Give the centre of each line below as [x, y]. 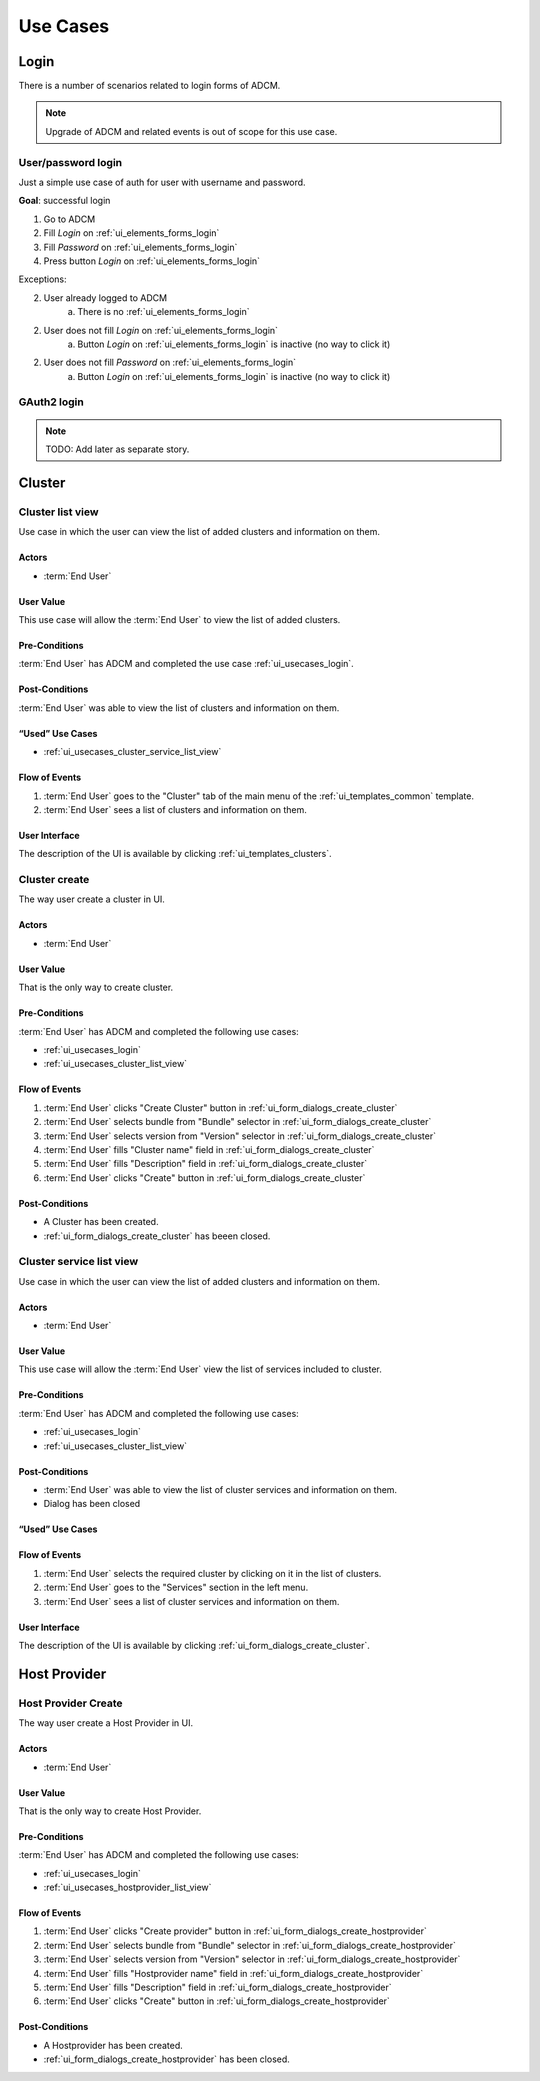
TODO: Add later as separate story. [117, 449]
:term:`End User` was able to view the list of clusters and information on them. [179, 707]
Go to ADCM [69, 219]
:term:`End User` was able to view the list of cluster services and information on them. [220, 1489]
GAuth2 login [51, 402]
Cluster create [54, 880]
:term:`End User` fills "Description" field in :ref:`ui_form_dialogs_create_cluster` [205, 1164]
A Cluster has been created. [101, 1222]
